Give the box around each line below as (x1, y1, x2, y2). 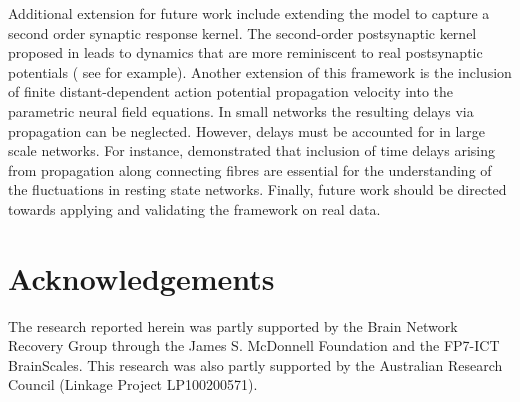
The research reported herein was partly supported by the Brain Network (8, 315, 458, 336)
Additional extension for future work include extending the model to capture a (8, 3, 490, 23)
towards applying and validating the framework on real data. (8, 198, 381, 219)
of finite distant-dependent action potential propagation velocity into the (8, 81, 454, 102)
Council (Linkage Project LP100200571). (8, 374, 258, 395)
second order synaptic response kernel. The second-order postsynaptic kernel (8, 22, 477, 43)
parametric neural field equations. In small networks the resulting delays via (8, 100, 474, 121)
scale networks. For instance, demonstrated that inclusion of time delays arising (8, 140, 495, 161)
